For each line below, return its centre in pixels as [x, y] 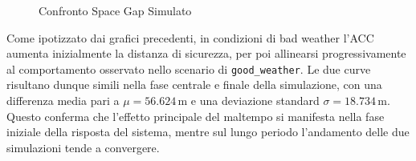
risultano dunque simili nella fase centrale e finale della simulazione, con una [194, 85]
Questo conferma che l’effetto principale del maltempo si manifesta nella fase [196, 116]
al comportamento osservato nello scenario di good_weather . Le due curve [189, 68]
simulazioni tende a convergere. [83, 147]
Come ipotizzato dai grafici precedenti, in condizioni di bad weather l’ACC [190, 37]
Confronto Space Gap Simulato [115, 10]
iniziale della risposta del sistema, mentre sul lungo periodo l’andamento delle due [208, 132]
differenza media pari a [63, 101]
